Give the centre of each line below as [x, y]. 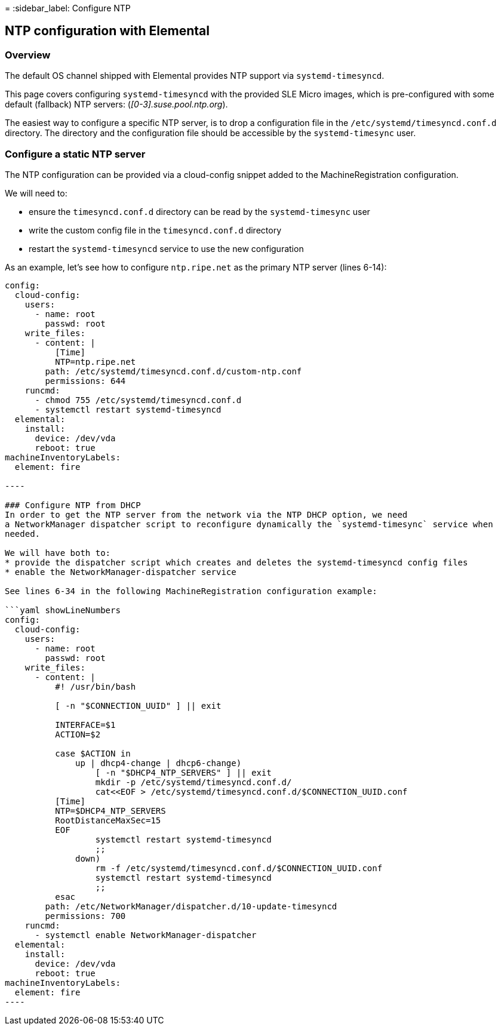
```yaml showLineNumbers [63, 610]
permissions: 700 [85, 916]
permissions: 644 [85, 381]
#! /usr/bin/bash [96, 686]
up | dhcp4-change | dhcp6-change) [159, 763]
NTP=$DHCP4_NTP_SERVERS [110, 811]
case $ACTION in [93, 753]
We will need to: [36, 193]
